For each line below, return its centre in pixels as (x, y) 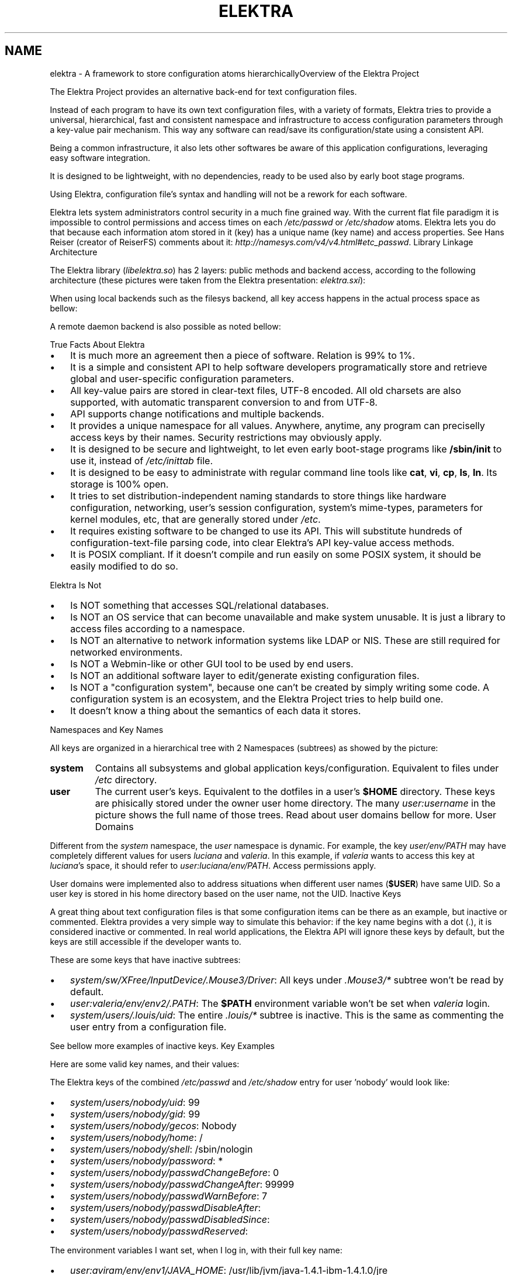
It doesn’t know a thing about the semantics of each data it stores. (216, 710)
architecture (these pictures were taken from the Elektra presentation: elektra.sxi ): (208, 280)
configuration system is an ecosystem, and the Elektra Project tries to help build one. (257, 699)
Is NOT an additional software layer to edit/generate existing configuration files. (245, 675)
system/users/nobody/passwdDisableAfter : (166, 1207)
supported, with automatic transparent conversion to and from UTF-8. (224, 402)
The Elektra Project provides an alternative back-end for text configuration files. (203, 91)
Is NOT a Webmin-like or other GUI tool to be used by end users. (212, 664)
